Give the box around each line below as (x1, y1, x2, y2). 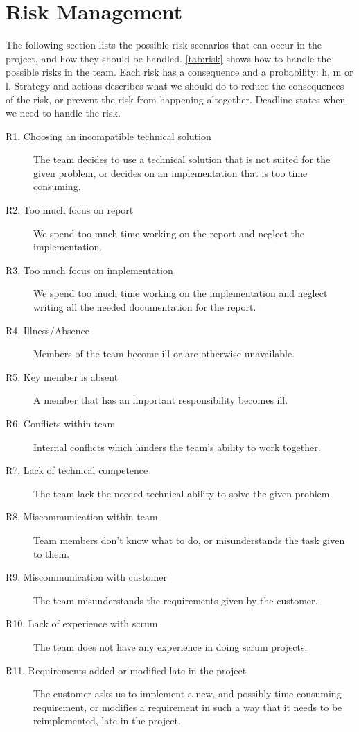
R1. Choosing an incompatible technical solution (6, 128, 211, 143)
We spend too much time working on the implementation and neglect (33, 286, 328, 300)
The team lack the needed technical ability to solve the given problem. (33, 486, 333, 500)
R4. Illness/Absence (6, 323, 89, 337)
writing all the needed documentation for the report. (33, 300, 256, 314)
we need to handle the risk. (6, 105, 121, 120)
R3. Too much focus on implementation (6, 262, 173, 277)
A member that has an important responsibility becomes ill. (33, 393, 288, 407)
